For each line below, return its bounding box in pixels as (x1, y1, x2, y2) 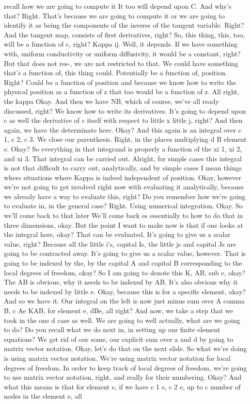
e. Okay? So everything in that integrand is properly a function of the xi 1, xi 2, (4, 143, 242, 153)
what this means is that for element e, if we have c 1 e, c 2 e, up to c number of (4, 381, 241, 391)
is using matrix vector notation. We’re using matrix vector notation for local (4, 353, 231, 363)
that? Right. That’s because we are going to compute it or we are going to (4, 10, 225, 20)
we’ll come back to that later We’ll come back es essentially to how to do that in (4, 210, 243, 220)
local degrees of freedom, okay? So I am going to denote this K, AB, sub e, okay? (4, 267, 246, 277)
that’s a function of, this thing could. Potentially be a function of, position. (4, 67, 227, 78)
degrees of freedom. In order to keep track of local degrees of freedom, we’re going (4, 362, 247, 372)
